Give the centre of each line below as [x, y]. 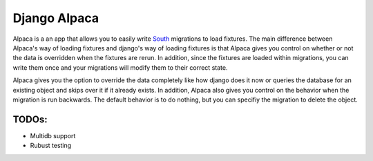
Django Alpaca [56, 18]
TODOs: [30, 119]
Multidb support [53, 135]
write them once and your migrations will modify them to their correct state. [120, 67]
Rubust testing [51, 146]
